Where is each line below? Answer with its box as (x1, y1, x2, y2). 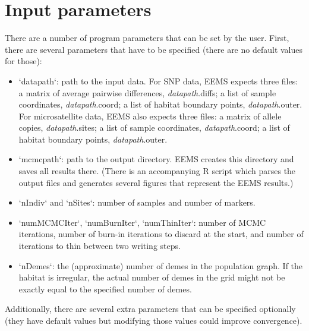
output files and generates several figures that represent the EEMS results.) (18, 176, 294, 188)
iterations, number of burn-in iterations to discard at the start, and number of (18, 228, 304, 240)
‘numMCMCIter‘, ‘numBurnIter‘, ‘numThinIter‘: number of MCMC (18, 216, 266, 228)
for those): (5, 55, 42, 67)
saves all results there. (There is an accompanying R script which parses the (18, 165, 296, 177)
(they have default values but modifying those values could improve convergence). (5, 314, 302, 326)
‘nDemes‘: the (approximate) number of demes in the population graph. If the (18, 259, 303, 272)
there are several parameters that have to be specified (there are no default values (5, 43, 303, 55)
